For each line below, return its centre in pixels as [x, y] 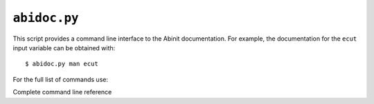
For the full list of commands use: [61, 79]
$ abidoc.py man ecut [62, 64]
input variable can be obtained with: [64, 48]
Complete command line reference [62, 92]
